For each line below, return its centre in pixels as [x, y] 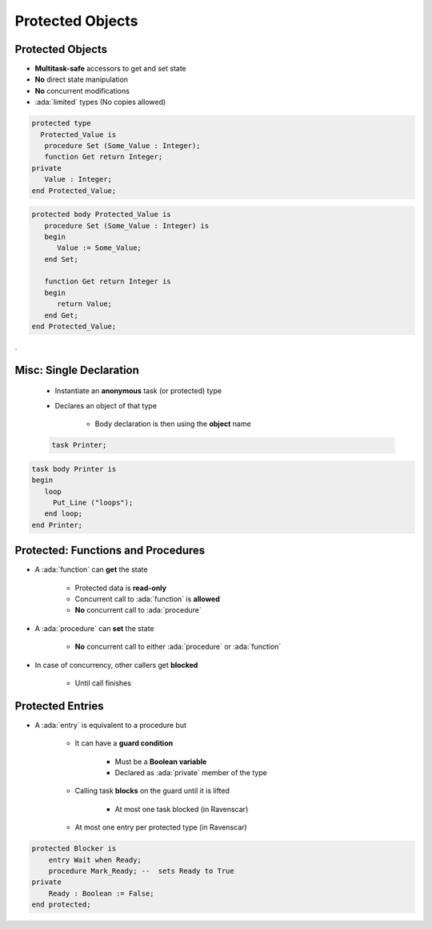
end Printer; [57, 525]
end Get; [62, 315]
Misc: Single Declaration [77, 370]
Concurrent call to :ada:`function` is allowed [147, 599]
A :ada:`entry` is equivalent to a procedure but [111, 725]
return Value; [84, 304]
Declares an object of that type [106, 405]
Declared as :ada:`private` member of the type [191, 773]
